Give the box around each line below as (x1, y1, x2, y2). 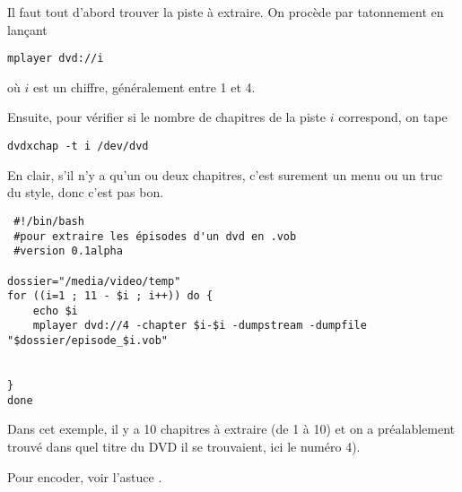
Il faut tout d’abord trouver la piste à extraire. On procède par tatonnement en (7, 3, 444, 21)
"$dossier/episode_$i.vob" (7, 334, 168, 348)
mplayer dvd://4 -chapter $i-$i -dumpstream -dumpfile (32, 319, 367, 332)
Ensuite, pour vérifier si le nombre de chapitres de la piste (7, 108, 326, 126)
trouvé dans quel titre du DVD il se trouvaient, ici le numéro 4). (7, 437, 361, 455)
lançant (7, 20, 48, 39)
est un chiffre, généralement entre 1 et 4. (32, 77, 256, 96)
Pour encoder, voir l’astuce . (7, 467, 162, 486)
